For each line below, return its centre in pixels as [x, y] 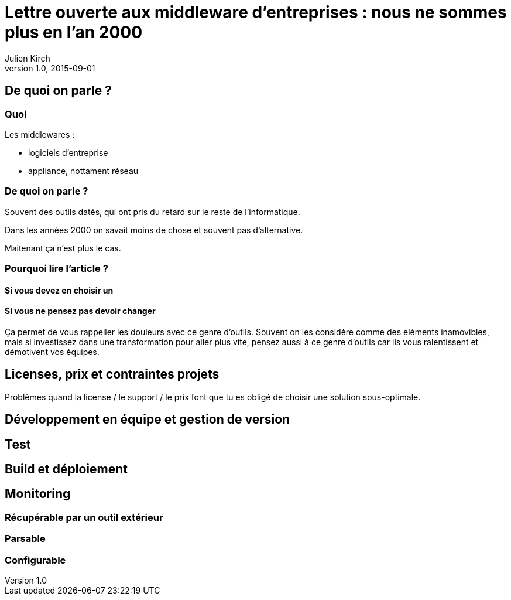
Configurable [35, 560]
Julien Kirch [28, 58]
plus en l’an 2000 [74, 32]
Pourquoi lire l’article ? [56, 269]
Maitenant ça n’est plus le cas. [63, 248]
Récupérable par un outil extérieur [84, 517]
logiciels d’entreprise [68, 152]
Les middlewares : [40, 134]
